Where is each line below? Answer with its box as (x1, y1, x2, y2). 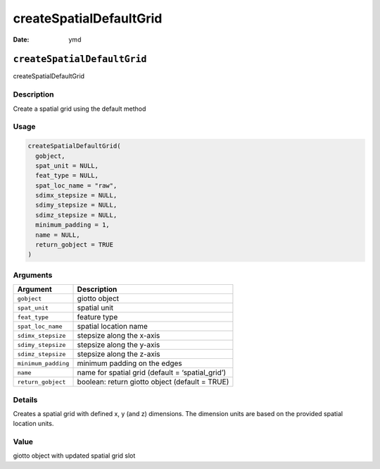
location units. (13, 420, 54, 428)
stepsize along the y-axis (77, 340, 160, 350)
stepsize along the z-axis (77, 349, 160, 359)
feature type (77, 312, 118, 322)
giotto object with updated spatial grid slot (13, 451, 136, 460)
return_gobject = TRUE (35, 240, 114, 249)
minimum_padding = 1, (35, 221, 110, 229)
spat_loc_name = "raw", (35, 181, 118, 190)
